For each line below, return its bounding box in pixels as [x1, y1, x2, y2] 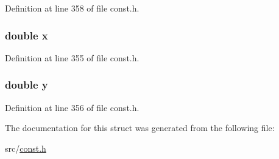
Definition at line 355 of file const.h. [5, 51, 139, 64]
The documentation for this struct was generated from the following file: [5, 121, 275, 134]
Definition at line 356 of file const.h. [5, 101, 139, 113]
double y [5, 77, 48, 92]
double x [5, 27, 48, 42]
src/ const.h [5, 141, 46, 154]
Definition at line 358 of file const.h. [5, 2, 139, 14]
